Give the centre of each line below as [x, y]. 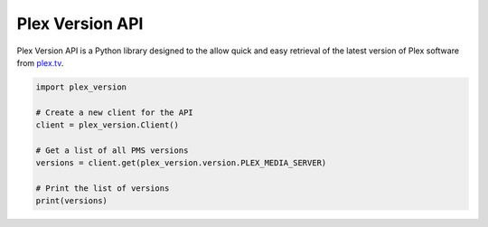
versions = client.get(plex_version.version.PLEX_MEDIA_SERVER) [181, 163]
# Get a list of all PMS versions [112, 150]
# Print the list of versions [103, 189]
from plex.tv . [40, 62]
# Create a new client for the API [114, 112]
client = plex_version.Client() [108, 125]
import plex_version [81, 87]
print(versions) [72, 201]
